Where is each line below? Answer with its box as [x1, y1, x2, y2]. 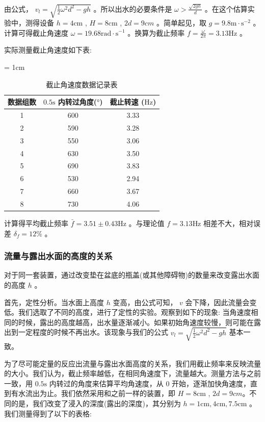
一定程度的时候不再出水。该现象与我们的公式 [18, 327, 168, 337]
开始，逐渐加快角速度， [172, 378, 251, 388]
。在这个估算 [204, 3, 248, 14]
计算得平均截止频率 [4, 218, 68, 229]
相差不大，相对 [203, 218, 254, 229]
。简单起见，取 [156, 17, 206, 28]
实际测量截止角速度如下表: [4, 44, 92, 55]
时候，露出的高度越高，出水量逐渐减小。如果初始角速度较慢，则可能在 [18, 316, 254, 327]
